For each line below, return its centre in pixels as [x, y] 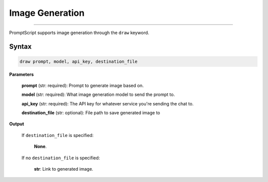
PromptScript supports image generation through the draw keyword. [79, 33]
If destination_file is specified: [58, 135]
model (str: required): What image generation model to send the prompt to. [98, 94]
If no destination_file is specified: [61, 158]
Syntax [20, 47]
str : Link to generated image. [64, 169]
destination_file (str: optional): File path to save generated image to [91, 113]
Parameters [22, 74]
